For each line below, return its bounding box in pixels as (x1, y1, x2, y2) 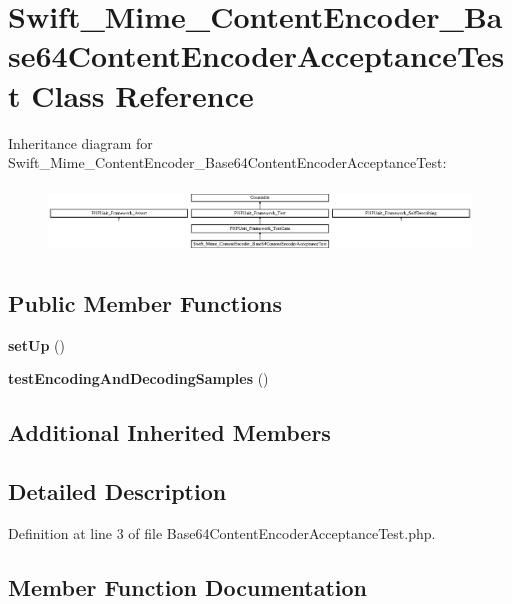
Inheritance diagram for (8, 132, 153, 153)
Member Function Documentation (8, 571, 368, 602)
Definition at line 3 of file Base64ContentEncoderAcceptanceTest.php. (8, 522, 436, 543)
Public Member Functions (8, 288, 282, 318)
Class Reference (31, 74, 254, 115)
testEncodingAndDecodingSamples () (8, 368, 269, 389)
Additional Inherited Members (8, 417, 331, 448)
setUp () (8, 334, 65, 355)
